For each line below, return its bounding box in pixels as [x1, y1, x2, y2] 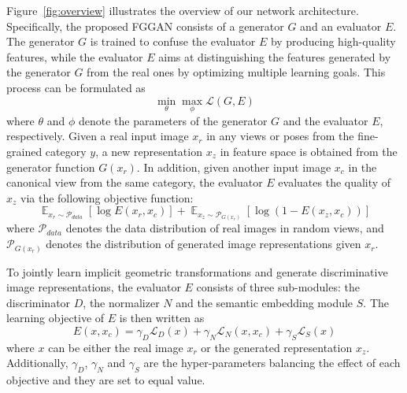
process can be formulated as [6, 79, 146, 95]
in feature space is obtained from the [220, 143, 398, 159]
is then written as [119, 310, 205, 326]
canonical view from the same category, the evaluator [6, 174, 263, 191]
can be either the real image [48, 339, 183, 355]
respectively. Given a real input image [6, 128, 189, 144]
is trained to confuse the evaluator [90, 33, 256, 50]
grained [6, 143, 43, 159]
